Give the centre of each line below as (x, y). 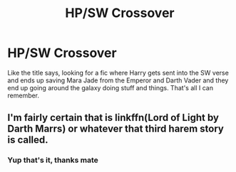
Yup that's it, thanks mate (53, 160)
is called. (28, 140)
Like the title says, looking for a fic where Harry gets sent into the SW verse (118, 72)
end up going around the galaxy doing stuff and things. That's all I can (111, 87)
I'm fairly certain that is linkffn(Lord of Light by (113, 118)
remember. (24, 95)
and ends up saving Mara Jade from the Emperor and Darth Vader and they (118, 80)
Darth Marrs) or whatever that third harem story (116, 129)
